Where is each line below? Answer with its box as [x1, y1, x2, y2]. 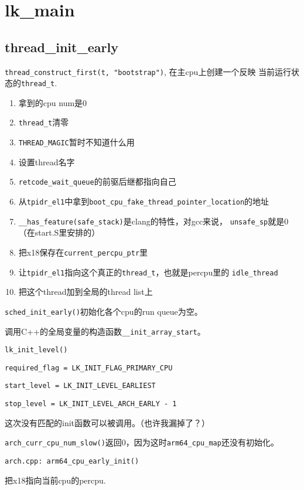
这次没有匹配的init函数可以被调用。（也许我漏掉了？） [5, 416, 210, 428]
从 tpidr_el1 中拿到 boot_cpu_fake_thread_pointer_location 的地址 [18, 195, 269, 207]
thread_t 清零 [18, 116, 69, 128]
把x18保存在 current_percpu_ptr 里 [18, 246, 148, 258]
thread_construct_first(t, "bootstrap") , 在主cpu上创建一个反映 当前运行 [5, 65, 292, 77]
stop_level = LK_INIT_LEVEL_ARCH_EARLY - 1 [5, 400, 177, 409]
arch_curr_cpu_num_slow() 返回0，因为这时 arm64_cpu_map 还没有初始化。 [5, 436, 279, 448]
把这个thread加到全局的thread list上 [18, 285, 153, 298]
